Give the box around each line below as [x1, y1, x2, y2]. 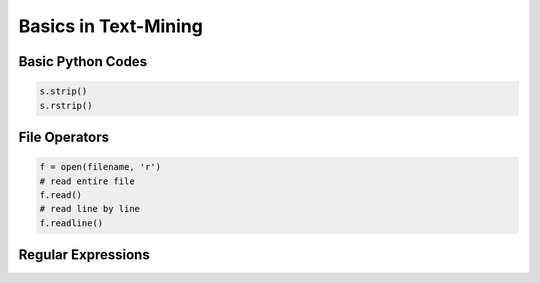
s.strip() [39, 86, 88, 97]
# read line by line [39, 203, 140, 215]
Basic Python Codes [18, 53, 148, 70]
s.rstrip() [39, 100, 93, 111]
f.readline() [39, 217, 104, 229]
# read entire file [39, 175, 135, 187]
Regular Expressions [18, 246, 150, 264]
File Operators [18, 128, 110, 145]
